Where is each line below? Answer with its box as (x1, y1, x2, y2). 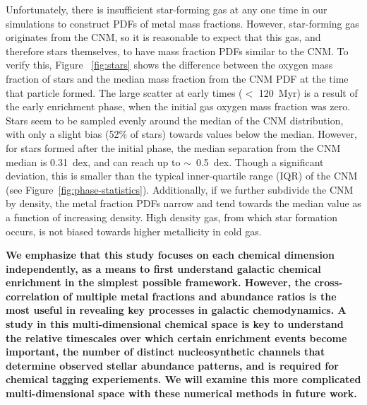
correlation (6, 288, 59, 303)
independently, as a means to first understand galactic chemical (6, 261, 321, 276)
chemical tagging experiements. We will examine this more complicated (6, 372, 361, 387)
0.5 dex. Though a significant (195, 154, 324, 169)
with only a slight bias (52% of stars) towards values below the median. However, (6, 127, 357, 141)
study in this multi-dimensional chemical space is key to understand (6, 317, 344, 331)
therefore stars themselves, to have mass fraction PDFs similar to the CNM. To (6, 43, 349, 58)
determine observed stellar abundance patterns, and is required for (6, 358, 339, 372)
